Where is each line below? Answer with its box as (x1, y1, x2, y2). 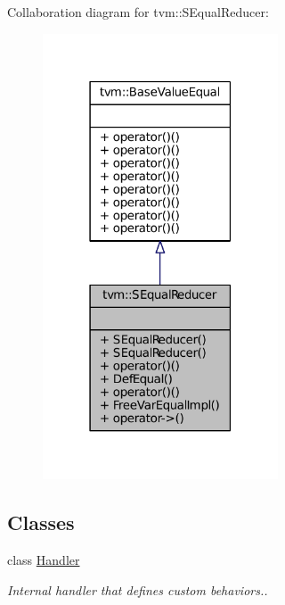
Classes (7, 509, 75, 536)
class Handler (7, 551, 80, 569)
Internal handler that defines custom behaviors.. (7, 580, 268, 599)
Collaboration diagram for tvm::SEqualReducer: (7, 3, 269, 21)
